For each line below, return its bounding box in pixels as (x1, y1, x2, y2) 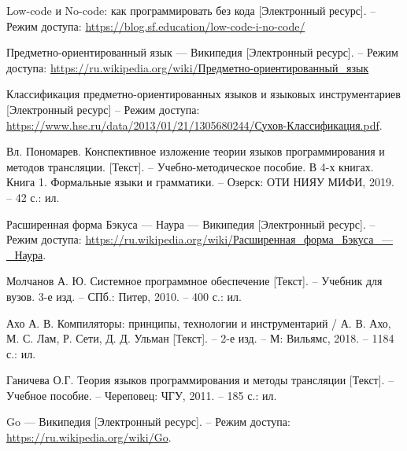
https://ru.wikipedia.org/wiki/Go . (6, 429, 172, 445)
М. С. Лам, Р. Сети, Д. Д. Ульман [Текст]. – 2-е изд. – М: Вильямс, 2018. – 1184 (6, 330, 394, 346)
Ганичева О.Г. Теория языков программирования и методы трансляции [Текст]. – (6, 372, 394, 388)
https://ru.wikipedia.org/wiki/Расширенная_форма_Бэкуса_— (85, 231, 393, 247)
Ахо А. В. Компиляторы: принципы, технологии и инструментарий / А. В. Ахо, (6, 314, 391, 331)
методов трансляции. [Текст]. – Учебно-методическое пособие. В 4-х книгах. (6, 158, 374, 174)
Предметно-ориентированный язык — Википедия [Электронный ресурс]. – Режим (6, 44, 398, 60)
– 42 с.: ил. (6, 189, 60, 205)
